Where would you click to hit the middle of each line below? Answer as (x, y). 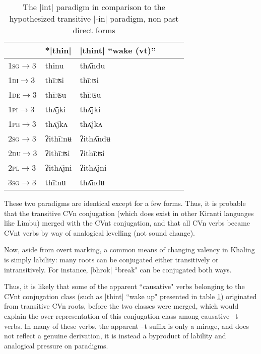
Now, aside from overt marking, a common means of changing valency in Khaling (129, 250)
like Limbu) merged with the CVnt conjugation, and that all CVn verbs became (127, 223)
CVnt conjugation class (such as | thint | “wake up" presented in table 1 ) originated (130, 296)
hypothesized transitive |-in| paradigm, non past (94, 18)
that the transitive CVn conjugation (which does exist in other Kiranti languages (129, 213)
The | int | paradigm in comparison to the (94, 7)
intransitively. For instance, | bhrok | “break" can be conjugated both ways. (118, 269)
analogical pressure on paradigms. (56, 345)
